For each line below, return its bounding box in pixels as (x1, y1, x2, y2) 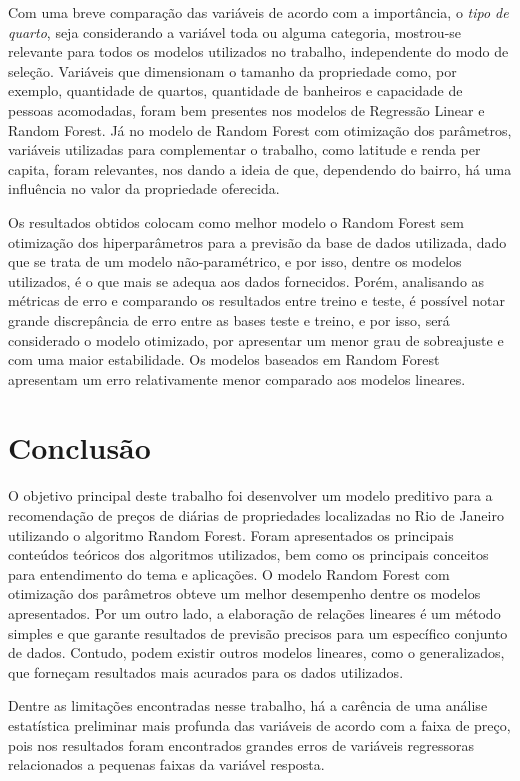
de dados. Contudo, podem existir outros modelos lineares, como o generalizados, (8, 642, 505, 663)
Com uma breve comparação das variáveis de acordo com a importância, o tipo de (8, 2, 509, 22)
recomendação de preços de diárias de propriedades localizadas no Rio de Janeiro (8, 505, 504, 525)
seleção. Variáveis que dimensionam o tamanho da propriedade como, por (8, 60, 457, 81)
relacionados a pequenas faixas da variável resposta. (8, 754, 325, 775)
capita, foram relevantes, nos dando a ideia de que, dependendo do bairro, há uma (8, 158, 512, 179)
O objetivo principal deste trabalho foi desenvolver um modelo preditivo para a (8, 485, 493, 506)
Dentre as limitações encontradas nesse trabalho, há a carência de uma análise (8, 695, 488, 716)
